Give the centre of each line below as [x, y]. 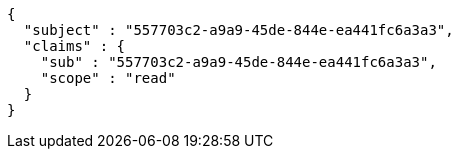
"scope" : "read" [108, 78]
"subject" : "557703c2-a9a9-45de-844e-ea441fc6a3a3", [238, 30]
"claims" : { [74, 46]
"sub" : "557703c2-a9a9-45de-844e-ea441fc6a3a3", [238, 62]
